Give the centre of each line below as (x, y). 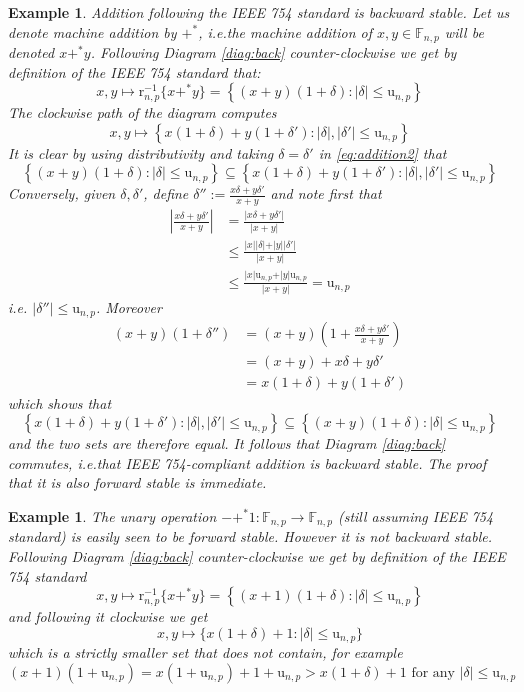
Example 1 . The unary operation (112, 515)
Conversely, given (62, 193)
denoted (31, 52)
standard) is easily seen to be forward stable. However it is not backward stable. (250, 536)
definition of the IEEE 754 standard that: (134, 71)
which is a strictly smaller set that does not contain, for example (205, 652)
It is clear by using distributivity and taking (141, 152)
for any (433, 672)
